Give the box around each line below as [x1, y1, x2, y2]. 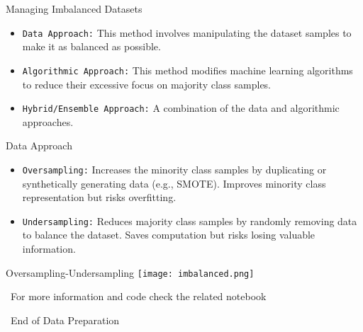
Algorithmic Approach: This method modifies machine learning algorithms [22, 62, 353, 77]
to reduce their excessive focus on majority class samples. [22, 76, 272, 91]
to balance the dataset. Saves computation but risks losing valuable [22, 227, 315, 242]
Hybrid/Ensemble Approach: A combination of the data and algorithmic [22, 101, 340, 115]
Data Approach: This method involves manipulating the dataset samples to [22, 25, 352, 40]
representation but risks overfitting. [22, 190, 177, 205]
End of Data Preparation [10, 312, 120, 327]
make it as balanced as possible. [22, 39, 161, 54]
